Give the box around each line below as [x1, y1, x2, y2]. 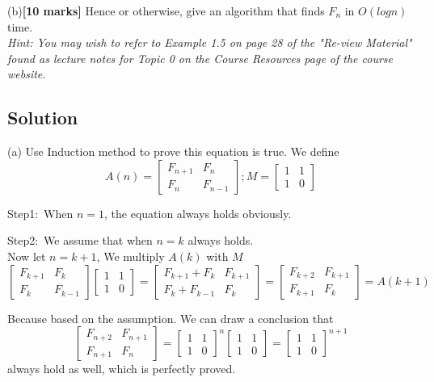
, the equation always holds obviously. [104, 204, 292, 221]
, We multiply [96, 247, 165, 264]
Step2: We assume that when [7, 232, 153, 249]
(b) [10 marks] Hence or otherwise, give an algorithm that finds [7, 2, 325, 19]
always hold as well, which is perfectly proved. [7, 360, 236, 377]
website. [7, 65, 46, 82]
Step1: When [7, 204, 74, 221]
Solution [7, 105, 78, 130]
